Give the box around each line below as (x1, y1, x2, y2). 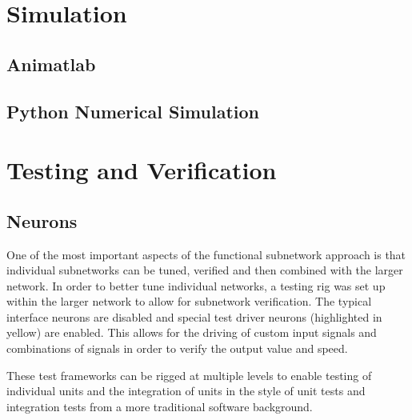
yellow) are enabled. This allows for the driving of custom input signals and (6, 324, 377, 341)
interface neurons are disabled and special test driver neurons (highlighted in (6, 308, 382, 325)
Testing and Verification (6, 154, 277, 186)
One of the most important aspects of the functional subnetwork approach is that (6, 246, 406, 262)
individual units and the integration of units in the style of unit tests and (6, 382, 366, 399)
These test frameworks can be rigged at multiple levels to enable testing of (6, 366, 372, 383)
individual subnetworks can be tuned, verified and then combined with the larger (6, 262, 403, 278)
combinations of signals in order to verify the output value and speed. (6, 340, 348, 357)
